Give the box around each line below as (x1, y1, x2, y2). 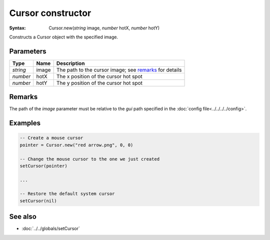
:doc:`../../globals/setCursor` (21, 226, 80, 232)
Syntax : (9, 25, 26, 31)
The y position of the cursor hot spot (56, 79, 142, 86)
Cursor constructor (9, 7, 91, 18)
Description (56, 60, 85, 67)
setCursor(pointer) (19, 163, 67, 169)
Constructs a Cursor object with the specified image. (9, 34, 118, 40)
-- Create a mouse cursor (19, 135, 83, 141)
